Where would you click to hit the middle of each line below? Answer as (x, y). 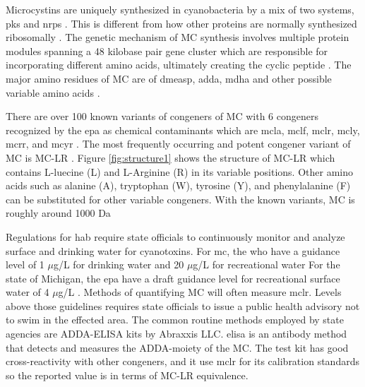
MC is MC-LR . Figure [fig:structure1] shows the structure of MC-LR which (170, 157)
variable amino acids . (53, 92)
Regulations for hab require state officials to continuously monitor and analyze (175, 236)
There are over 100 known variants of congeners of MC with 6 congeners (162, 116)
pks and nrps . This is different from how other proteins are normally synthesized (181, 23)
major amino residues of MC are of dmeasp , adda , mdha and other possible (169, 78)
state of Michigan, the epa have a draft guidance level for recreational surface (173, 278)
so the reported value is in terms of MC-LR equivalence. (127, 375)
